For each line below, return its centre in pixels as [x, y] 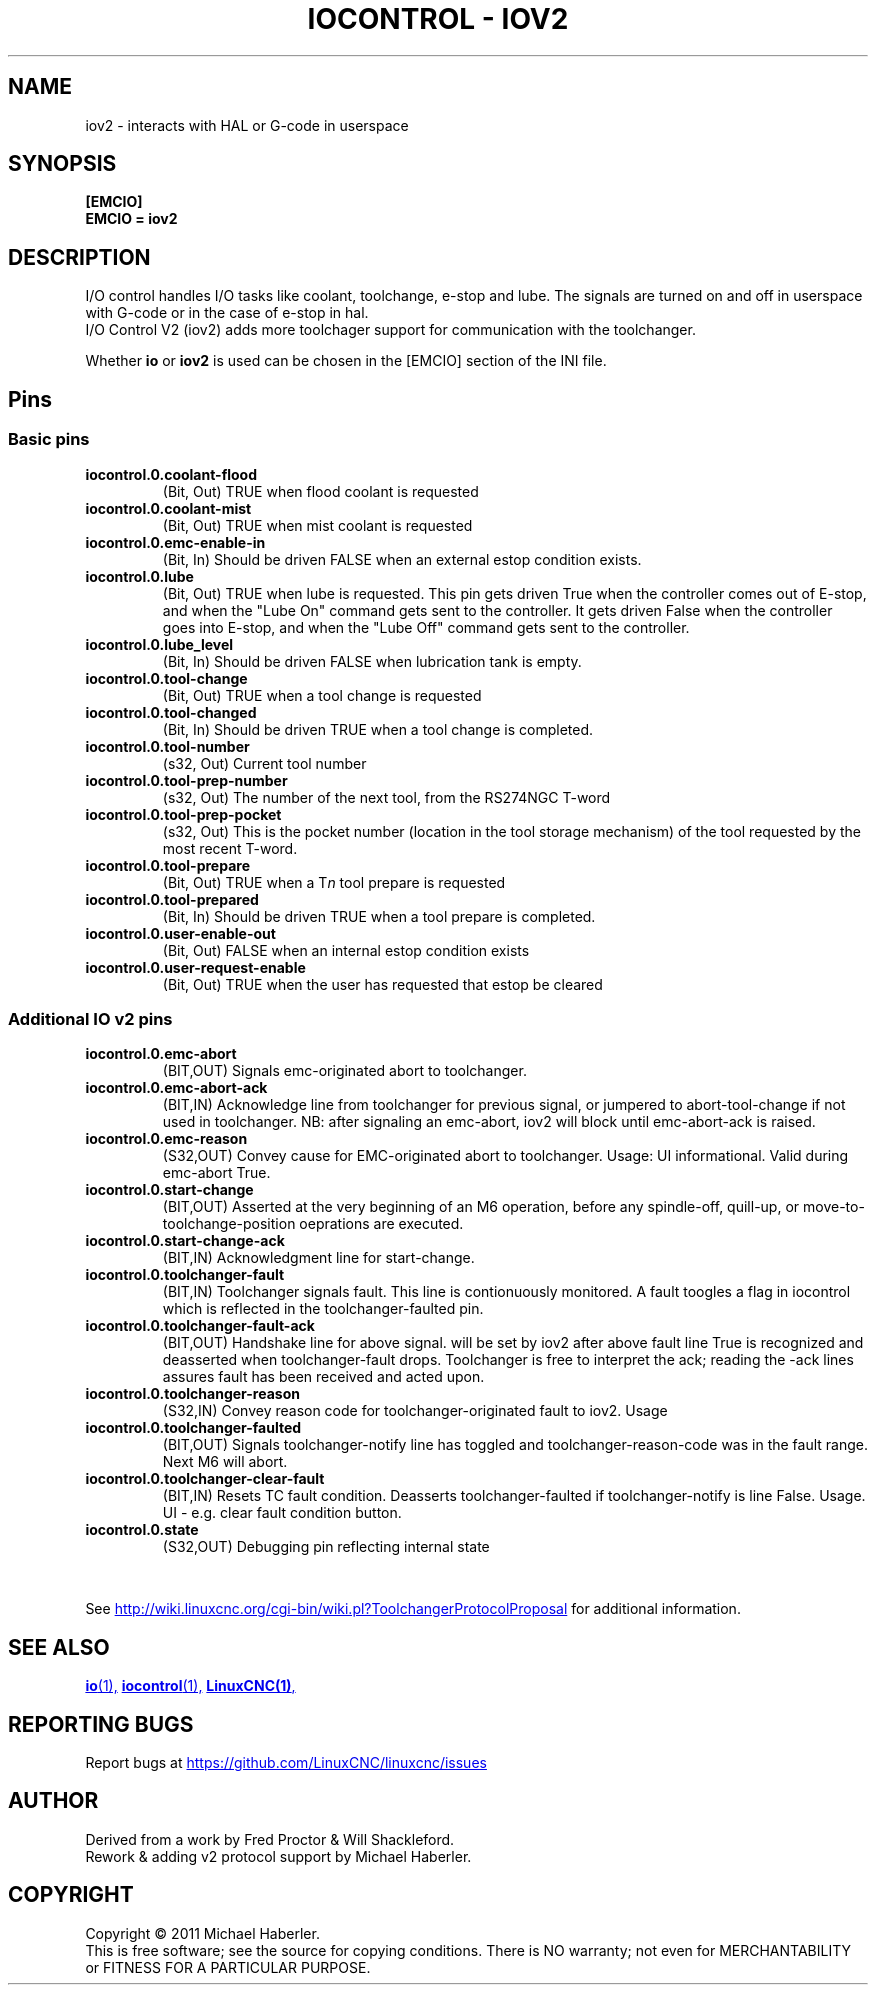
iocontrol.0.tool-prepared [172, 899]
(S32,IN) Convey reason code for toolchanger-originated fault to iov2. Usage [415, 1411]
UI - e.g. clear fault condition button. [282, 1513]
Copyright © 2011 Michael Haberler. [202, 1933]
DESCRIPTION [79, 257]
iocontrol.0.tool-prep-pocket [183, 814]
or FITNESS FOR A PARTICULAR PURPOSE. [228, 1967]
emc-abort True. [216, 1173]
